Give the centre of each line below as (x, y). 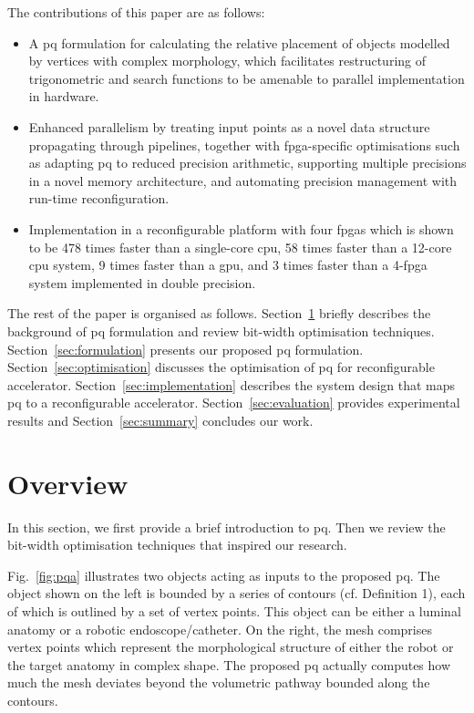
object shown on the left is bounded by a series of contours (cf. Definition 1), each (237, 593)
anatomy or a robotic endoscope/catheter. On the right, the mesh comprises (220, 629)
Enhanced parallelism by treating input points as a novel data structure (229, 126)
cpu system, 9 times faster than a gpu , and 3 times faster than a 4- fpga (228, 265)
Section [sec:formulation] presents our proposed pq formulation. (185, 349)
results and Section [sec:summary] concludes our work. (160, 420)
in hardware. (64, 96)
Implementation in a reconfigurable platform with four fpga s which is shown (241, 228)
